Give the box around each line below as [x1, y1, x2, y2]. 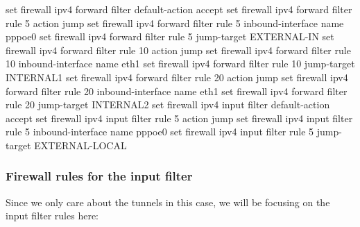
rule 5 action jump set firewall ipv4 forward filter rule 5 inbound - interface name [6, 15, 344, 30]
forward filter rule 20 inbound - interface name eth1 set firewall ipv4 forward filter [6, 83, 348, 98]
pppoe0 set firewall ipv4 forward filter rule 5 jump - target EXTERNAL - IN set [6, 29, 334, 44]
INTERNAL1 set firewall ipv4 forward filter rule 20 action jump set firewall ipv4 [6, 69, 348, 84]
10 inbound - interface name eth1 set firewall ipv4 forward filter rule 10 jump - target [6, 56, 355, 71]
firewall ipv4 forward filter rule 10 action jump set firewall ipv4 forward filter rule [6, 42, 351, 57]
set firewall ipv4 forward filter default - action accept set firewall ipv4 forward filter [6, 2, 352, 16]
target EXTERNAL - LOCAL [6, 137, 127, 152]
